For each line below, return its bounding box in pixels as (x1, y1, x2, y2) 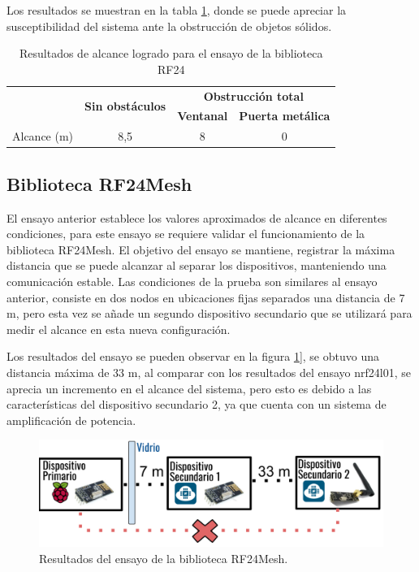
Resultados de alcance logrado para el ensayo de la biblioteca (19, 45, 323, 62)
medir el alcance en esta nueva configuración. (6, 320, 231, 337)
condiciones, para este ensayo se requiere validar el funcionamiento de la (6, 225, 365, 242)
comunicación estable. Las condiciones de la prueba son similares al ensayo (6, 272, 378, 289)
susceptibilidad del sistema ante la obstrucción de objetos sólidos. (6, 17, 332, 34)
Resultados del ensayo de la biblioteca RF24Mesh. (39, 549, 288, 566)
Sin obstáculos (84, 97, 166, 115)
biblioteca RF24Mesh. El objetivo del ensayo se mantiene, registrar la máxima (6, 240, 395, 258)
